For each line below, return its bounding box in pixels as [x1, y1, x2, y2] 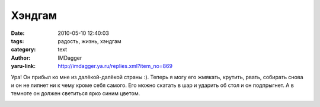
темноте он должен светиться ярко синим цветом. [11, 90, 140, 97]
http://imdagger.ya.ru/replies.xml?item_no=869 [57, 63, 173, 70]
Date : [11, 30, 25, 37]
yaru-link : [11, 63, 36, 70]
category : [11, 46, 36, 53]
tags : [11, 37, 24, 44]
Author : [11, 54, 31, 61]
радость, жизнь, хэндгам [57, 37, 121, 44]
